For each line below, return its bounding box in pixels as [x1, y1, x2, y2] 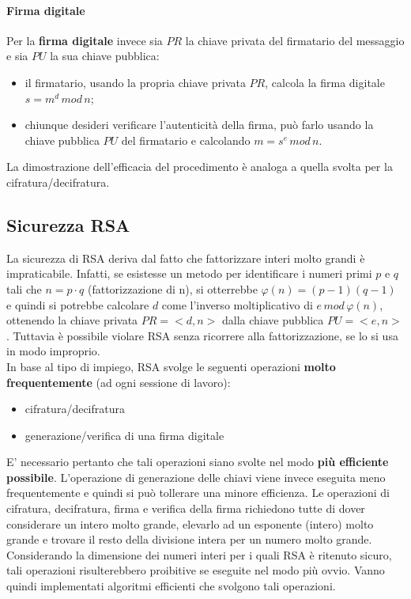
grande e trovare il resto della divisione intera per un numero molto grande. [6, 531, 372, 548]
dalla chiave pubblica [221, 312, 324, 328]
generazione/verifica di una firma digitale [25, 427, 224, 443]
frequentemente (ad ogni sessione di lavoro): [6, 373, 231, 390]
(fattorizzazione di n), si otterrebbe [87, 280, 258, 297]
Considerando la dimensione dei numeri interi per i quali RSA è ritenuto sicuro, [6, 546, 392, 563]
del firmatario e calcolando [121, 131, 251, 148]
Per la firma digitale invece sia [6, 32, 163, 48]
